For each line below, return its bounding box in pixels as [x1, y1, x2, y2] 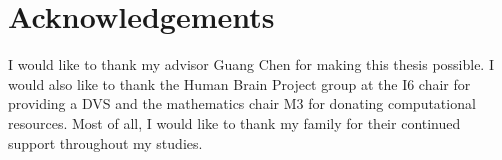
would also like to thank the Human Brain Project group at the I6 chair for [8, 73, 471, 94]
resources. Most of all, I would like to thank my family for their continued [8, 112, 461, 133]
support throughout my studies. [8, 132, 203, 153]
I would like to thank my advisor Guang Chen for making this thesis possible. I [8, 54, 494, 75]
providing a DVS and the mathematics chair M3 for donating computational [8, 93, 476, 114]
